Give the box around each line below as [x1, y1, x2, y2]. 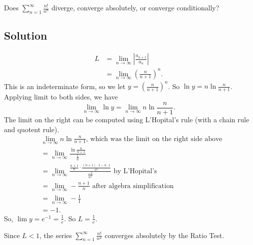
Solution [4, 28, 48, 43]
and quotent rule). [4, 124, 59, 134]
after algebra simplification [92, 182, 174, 190]
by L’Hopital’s [113, 167, 157, 175]
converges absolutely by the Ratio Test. [104, 230, 224, 240]
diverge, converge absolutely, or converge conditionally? [51, 2, 219, 12]
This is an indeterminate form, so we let [4, 81, 126, 91]
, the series [39, 230, 72, 240]
